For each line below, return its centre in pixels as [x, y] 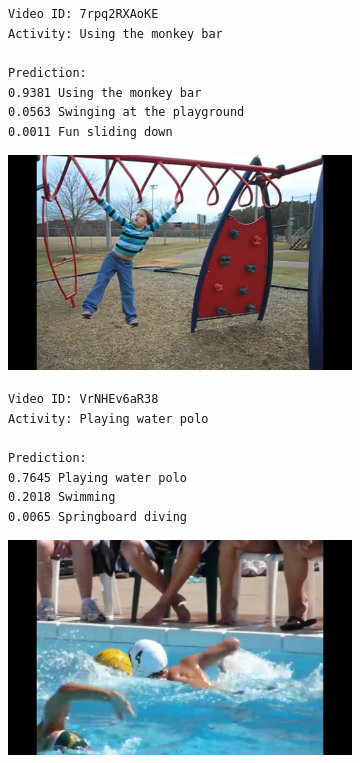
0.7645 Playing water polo [97, 477]
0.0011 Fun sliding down [90, 131]
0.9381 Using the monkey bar [105, 92]
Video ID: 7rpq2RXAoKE [83, 14]
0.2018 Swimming [62, 497]
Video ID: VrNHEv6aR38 [83, 399]
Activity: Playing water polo [108, 418]
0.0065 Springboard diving [97, 517]
